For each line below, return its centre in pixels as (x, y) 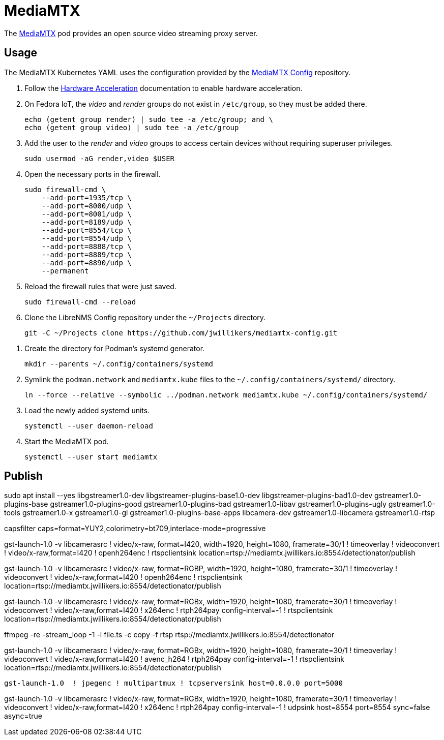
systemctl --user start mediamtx (91, 457)
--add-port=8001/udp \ (86, 214)
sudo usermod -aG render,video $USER (100, 158)
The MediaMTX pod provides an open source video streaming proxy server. (131, 33)
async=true (23, 716)
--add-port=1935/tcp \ (86, 197)
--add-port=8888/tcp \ (86, 246)
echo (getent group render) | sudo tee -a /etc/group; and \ (149, 119)
